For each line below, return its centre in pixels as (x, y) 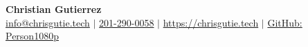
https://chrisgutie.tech (211, 22)
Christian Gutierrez (54, 9)
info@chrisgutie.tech (48, 22)
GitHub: (285, 22)
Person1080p (32, 36)
